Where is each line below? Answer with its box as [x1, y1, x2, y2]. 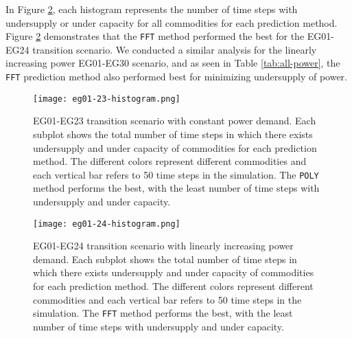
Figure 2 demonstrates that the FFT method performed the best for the [5, 29, 305, 43]
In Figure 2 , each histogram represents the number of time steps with [5, 2, 298, 16]
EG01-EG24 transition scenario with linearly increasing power [33, 238, 294, 253]
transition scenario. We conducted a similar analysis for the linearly [32, 42, 317, 56]
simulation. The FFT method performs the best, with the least [33, 306, 293, 320]
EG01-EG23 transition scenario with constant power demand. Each [33, 113, 316, 128]
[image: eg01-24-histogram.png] [33, 218, 180, 229]
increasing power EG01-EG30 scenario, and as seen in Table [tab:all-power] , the [5, 56, 340, 70]
